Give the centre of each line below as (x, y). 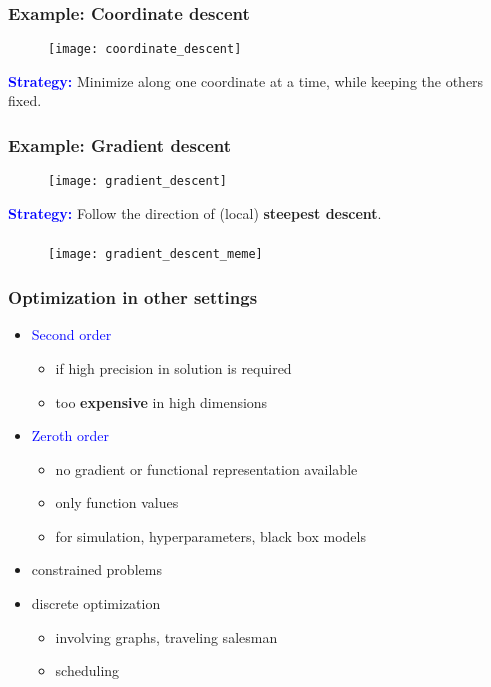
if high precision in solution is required (173, 367)
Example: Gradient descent (120, 144)
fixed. (25, 100)
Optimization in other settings (133, 297)
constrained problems (96, 569)
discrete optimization (96, 603)
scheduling (87, 670)
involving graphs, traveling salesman (166, 636)
